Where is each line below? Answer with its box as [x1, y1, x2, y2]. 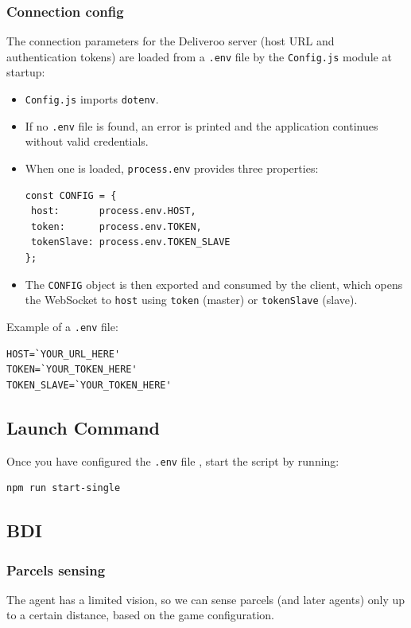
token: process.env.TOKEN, [30, 220, 202, 232]
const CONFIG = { [25, 189, 117, 201]
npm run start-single [6, 482, 121, 494]
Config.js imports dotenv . [25, 91, 159, 107]
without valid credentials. [25, 133, 149, 150]
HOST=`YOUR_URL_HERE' [6, 348, 121, 360]
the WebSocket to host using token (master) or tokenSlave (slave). [25, 291, 358, 308]
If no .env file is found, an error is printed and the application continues [25, 117, 378, 134]
